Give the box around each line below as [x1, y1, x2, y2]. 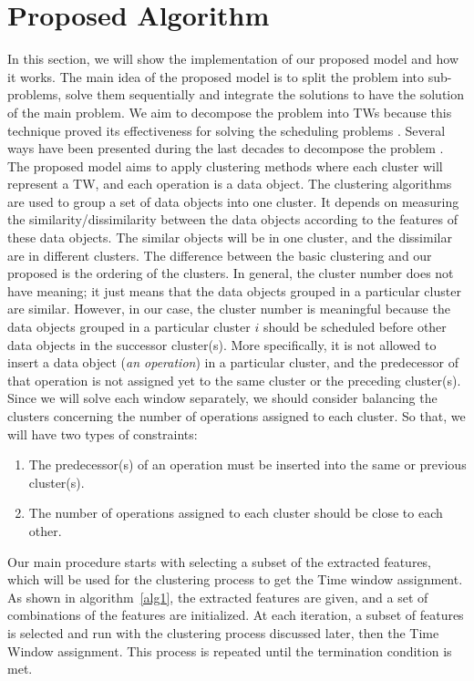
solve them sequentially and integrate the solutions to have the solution [65, 85, 465, 104]
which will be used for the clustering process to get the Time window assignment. [7, 570, 463, 589]
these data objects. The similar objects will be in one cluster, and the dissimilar [7, 228, 452, 247]
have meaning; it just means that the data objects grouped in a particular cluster [7, 281, 461, 300]
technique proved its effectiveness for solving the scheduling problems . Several [7, 120, 446, 139]
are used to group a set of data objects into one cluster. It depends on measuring [7, 191, 459, 211]
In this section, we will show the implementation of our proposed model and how [7, 49, 459, 68]
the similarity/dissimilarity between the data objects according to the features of [7, 210, 459, 229]
